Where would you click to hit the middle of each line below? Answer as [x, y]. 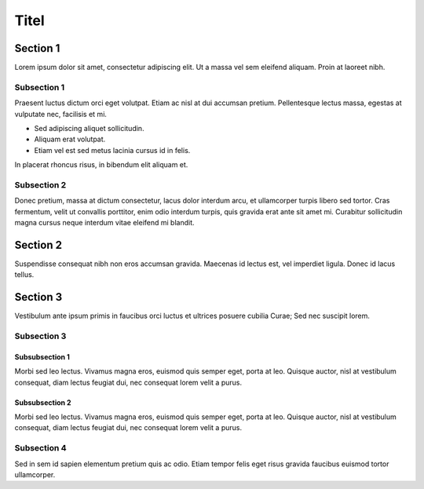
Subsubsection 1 [42, 356]
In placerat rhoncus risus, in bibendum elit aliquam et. [101, 165]
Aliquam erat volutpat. [70, 139]
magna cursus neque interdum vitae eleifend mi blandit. [105, 223]
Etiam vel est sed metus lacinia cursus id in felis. [112, 150]
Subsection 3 [40, 336]
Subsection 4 [40, 448]
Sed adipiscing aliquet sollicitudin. [89, 128]
